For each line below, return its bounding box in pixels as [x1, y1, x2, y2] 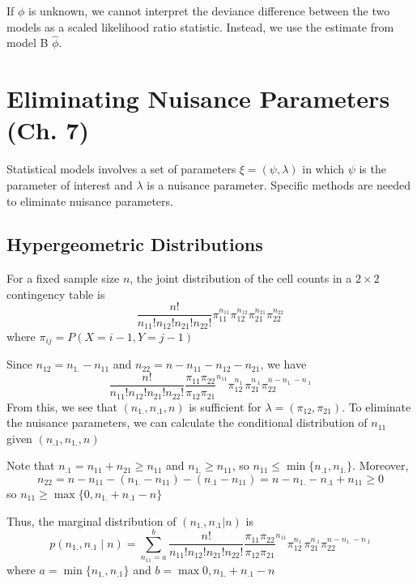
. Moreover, [352, 457, 409, 474]
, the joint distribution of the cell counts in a [130, 270, 352, 287]
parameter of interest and [6, 176, 133, 193]
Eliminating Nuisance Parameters [6, 82, 390, 115]
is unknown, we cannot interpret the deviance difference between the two [28, 2, 390, 19]
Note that [6, 457, 55, 474]
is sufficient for [189, 398, 262, 415]
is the [359, 160, 386, 177]
